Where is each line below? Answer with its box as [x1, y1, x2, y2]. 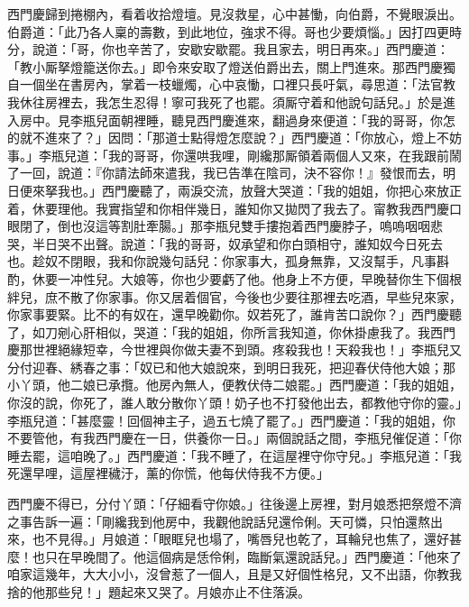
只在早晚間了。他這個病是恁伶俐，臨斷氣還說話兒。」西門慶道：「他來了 [44, 547, 462, 566]
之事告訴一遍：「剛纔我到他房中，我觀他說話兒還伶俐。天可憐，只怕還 [7, 511, 418, 530]
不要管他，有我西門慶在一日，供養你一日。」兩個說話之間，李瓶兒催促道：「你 [7, 428, 462, 447]
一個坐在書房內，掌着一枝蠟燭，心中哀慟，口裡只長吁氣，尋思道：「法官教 [19, 75, 455, 94]
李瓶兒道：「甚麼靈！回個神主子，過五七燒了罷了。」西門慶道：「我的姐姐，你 [7, 410, 455, 429]
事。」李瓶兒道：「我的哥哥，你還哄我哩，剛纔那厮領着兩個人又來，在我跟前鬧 [7, 145, 462, 164]
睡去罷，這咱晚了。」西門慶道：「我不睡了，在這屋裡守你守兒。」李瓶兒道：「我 [7, 446, 462, 464]
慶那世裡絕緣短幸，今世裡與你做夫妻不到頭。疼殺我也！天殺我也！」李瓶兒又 [7, 340, 462, 359]
